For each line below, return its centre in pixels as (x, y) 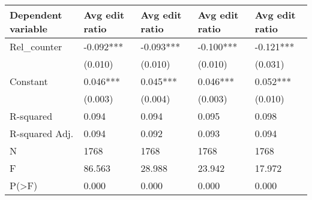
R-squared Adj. (42, 133)
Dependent (36, 15)
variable (29, 28)
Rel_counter (36, 46)
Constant (29, 81)
